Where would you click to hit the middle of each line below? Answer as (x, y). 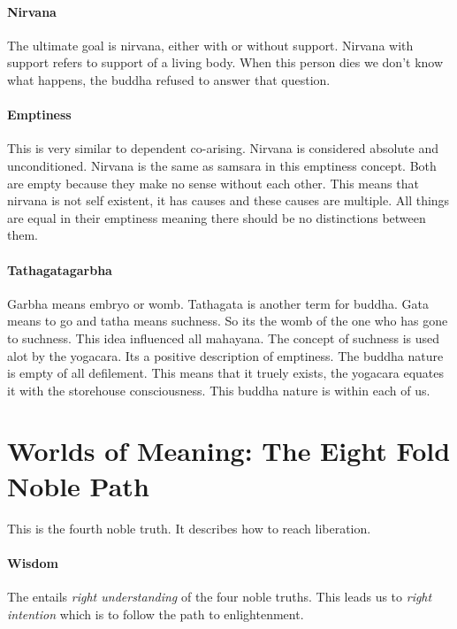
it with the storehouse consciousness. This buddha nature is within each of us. (219, 390)
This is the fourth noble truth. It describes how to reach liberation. (189, 528)
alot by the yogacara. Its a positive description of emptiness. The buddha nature (225, 355)
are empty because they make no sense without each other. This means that (213, 183)
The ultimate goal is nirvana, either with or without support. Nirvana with (210, 45)
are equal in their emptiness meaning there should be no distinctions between (217, 217)
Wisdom (33, 562)
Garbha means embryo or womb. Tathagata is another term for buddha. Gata (218, 303)
